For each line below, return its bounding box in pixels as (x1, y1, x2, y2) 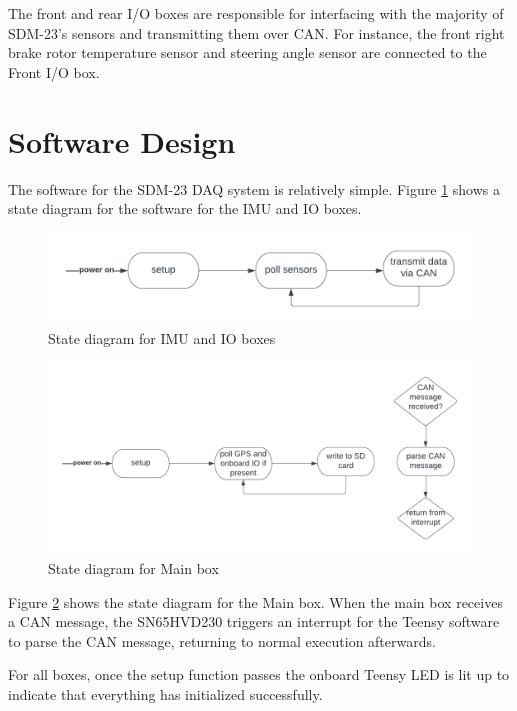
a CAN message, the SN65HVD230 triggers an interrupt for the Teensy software (8, 611, 500, 632)
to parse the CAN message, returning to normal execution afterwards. (8, 630, 436, 651)
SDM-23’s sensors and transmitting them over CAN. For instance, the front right (8, 22, 505, 43)
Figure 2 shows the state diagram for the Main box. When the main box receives (8, 591, 503, 612)
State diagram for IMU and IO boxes (48, 327, 276, 348)
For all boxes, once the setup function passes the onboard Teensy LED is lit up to (8, 664, 510, 685)
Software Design (8, 120, 236, 161)
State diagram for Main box (48, 557, 219, 578)
